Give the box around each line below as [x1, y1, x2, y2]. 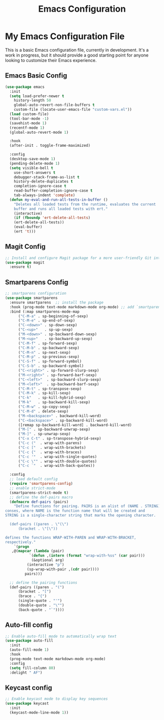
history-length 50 [14, 98, 51, 103]
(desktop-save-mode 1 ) [9, 157, 56, 161]
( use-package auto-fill [5, 638, 54, 643]
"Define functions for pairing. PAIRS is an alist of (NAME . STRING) [14, 504, 161, 509]
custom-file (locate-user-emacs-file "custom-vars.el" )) [14, 107, 132, 112]
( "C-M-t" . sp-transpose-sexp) [18, 386, 82, 391]
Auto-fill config [5, 621, 53, 629]
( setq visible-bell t [9, 165, 54, 170]
